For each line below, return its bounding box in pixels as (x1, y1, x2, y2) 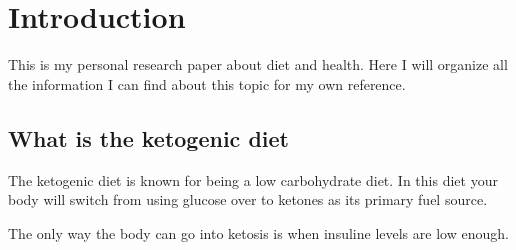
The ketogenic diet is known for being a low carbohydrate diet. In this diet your (8, 169, 498, 190)
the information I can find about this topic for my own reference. (8, 73, 406, 94)
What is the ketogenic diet (8, 122, 289, 153)
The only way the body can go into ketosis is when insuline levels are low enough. (8, 222, 509, 243)
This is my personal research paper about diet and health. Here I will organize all (8, 54, 508, 75)
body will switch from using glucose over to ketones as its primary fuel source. (8, 189, 488, 210)
